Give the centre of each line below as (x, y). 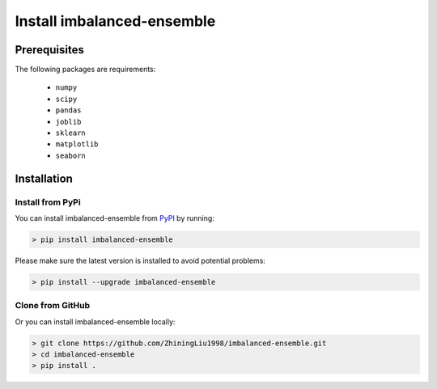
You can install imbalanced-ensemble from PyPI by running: (115, 218)
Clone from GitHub (53, 306)
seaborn (71, 155)
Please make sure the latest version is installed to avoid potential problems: (140, 260)
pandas (68, 110)
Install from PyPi (48, 202)
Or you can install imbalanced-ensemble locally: (95, 321)
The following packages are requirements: (85, 70)
